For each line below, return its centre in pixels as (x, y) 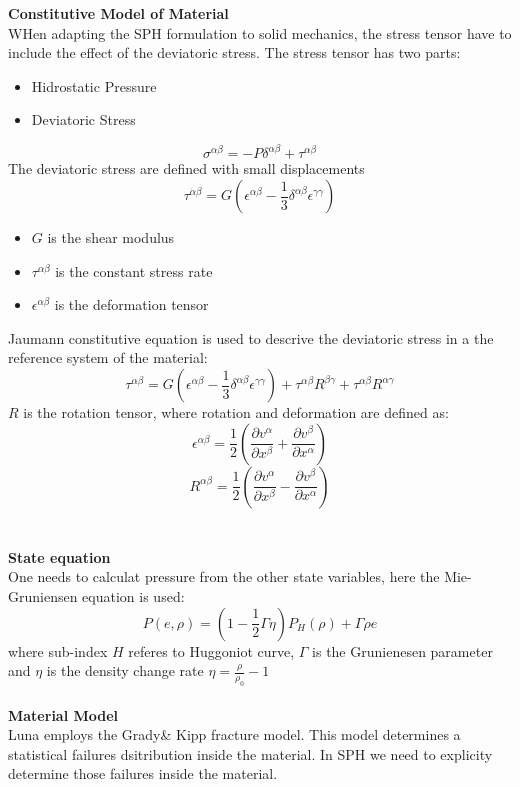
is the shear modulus (111, 237)
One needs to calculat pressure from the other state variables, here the (224, 576)
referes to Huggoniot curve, (211, 650)
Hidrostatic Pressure (94, 85)
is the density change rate (125, 670)
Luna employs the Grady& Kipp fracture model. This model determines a (234, 734)
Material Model (63, 714)
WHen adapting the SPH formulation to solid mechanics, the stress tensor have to (260, 32)
